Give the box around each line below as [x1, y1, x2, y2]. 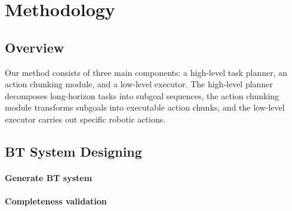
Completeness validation [5, 195, 107, 207]
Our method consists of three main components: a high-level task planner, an [5, 66, 288, 78]
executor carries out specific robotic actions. [5, 112, 166, 125]
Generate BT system [5, 171, 93, 184]
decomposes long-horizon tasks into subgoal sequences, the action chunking [5, 89, 279, 102]
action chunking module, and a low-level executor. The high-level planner [5, 78, 273, 90]
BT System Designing [5, 142, 142, 160]
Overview [5, 38, 64, 56]
